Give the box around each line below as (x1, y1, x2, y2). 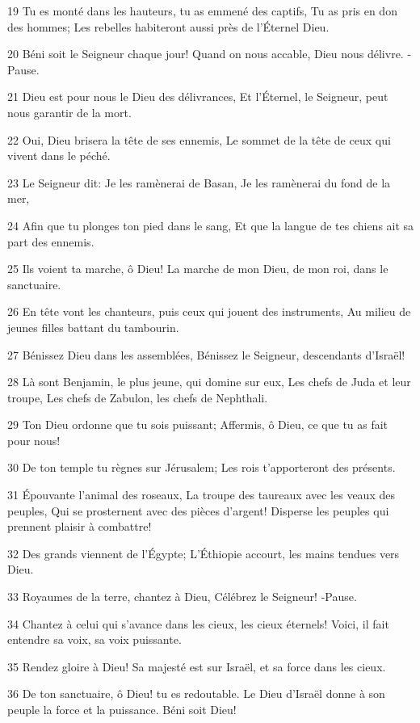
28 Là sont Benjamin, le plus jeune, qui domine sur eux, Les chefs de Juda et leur (7, 373, 411, 390)
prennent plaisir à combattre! (7, 518, 152, 535)
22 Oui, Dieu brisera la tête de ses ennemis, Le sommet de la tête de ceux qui (7, 131, 391, 148)
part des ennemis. (7, 233, 94, 250)
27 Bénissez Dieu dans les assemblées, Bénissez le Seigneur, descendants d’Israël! (7, 346, 405, 363)
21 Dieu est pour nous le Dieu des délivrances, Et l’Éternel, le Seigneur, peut (7, 88, 388, 105)
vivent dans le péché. (7, 147, 111, 164)
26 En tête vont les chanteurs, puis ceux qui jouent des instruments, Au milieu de (7, 303, 411, 320)
